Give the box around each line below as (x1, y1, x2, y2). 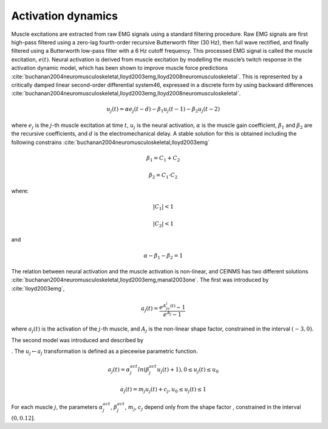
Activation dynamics (11, 9, 118, 22)
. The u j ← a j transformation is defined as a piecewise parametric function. (11, 348, 198, 356)
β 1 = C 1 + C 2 (146, 154, 180, 163)
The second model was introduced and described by (11, 336, 144, 343)
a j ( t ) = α (108, 366, 131, 374)
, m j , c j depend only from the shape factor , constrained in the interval (125, 403, 301, 412)
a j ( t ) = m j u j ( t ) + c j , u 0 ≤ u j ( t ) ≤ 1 (120, 386, 207, 394)
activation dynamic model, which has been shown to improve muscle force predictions (11, 64, 228, 72)
